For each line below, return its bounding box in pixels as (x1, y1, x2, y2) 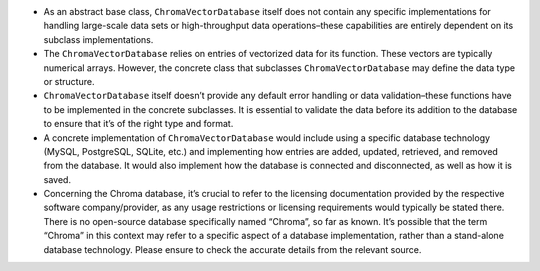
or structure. (43, 75, 95, 87)
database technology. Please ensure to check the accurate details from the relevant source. (43, 243, 422, 255)
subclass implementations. (43, 33, 154, 45)
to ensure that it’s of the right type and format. (43, 118, 234, 130)
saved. (43, 173, 72, 185)
